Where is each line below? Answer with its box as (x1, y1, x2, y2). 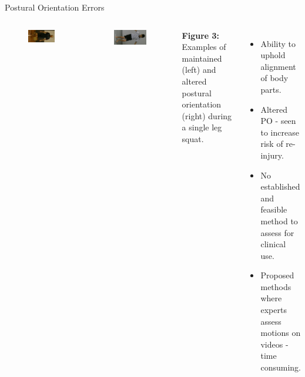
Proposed (260, 269, 294, 281)
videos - (260, 338, 289, 350)
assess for (260, 226, 294, 238)
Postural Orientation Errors (5, 1, 105, 13)
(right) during (182, 109, 232, 122)
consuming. (260, 361, 301, 373)
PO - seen (260, 115, 296, 127)
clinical (260, 238, 286, 250)
